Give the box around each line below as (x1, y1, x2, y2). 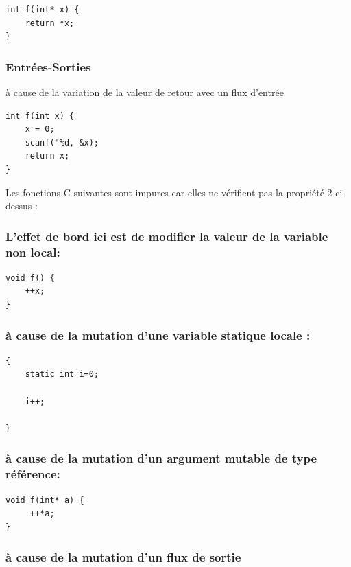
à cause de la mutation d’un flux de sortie (5, 548, 241, 566)
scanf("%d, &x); (25, 137, 99, 148)
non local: (5, 243, 60, 260)
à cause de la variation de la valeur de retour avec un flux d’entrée (5, 85, 284, 99)
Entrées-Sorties (5, 58, 91, 75)
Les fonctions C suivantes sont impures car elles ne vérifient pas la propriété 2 (5, 185, 332, 199)
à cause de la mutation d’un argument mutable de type (5, 450, 317, 467)
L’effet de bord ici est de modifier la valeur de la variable (5, 227, 328, 244)
